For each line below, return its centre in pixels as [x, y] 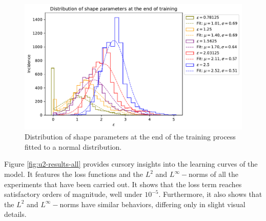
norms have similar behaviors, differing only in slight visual [152, 204]
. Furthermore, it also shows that [210, 194]
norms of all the [214, 174]
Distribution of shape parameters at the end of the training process [130, 137]
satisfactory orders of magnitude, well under [73, 194]
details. [15, 214]
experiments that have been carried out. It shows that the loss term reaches [123, 184]
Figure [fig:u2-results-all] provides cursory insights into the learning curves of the [131, 164]
